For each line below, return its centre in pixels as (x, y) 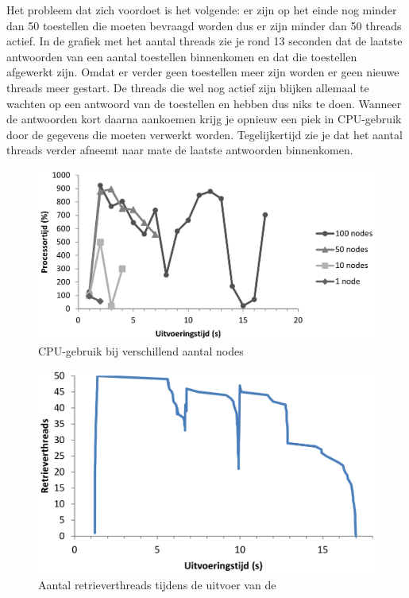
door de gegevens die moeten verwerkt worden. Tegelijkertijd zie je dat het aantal (204, 134)
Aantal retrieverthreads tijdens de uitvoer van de (157, 585)
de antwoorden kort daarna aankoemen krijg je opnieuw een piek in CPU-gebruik (204, 119)
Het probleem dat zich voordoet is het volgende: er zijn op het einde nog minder (202, 10)
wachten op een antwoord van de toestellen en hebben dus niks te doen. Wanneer (204, 103)
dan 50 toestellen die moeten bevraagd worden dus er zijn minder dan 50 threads (204, 25)
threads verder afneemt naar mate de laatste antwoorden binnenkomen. (180, 150)
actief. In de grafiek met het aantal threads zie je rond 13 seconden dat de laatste (204, 41)
